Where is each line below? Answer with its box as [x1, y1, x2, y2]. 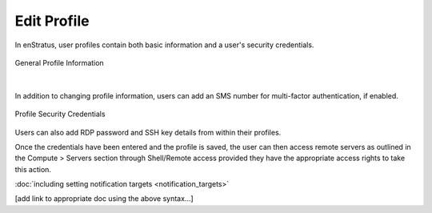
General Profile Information [14, 58, 104, 67]
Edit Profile [14, 12, 90, 30]
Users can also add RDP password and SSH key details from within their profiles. [14, 127, 282, 137]
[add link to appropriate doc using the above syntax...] [14, 194, 194, 203]
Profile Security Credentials [14, 109, 106, 119]
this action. [14, 164, 52, 174]
